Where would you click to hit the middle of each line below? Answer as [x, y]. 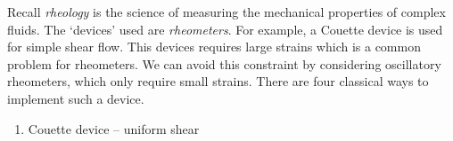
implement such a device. [76, 98]
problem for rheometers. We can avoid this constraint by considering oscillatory [224, 63]
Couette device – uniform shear [114, 128]
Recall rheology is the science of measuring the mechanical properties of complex [226, 12]
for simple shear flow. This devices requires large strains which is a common [214, 47]
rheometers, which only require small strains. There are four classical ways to [218, 81]
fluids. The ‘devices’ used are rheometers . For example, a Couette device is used [225, 29]
